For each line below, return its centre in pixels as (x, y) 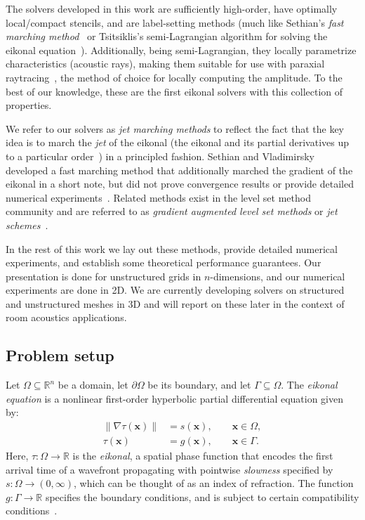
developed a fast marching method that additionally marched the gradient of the (179, 170)
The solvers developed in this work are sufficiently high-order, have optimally (172, 8)
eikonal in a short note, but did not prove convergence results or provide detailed (180, 184)
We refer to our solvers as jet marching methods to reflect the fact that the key (175, 128)
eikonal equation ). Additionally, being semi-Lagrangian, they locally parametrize (181, 50)
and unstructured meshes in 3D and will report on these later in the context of (175, 303)
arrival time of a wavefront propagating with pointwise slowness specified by (170, 469)
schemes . (27, 225)
